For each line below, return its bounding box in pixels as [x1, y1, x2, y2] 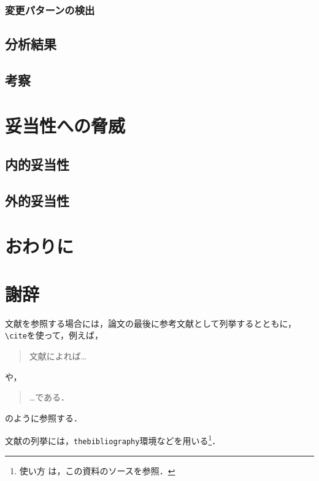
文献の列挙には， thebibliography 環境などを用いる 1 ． [5, 432, 221, 447]
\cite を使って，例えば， [5, 329, 104, 342]
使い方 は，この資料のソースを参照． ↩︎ [19, 464, 175, 477]
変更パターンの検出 [5, 2, 95, 17]
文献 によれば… [29, 350, 87, 362]
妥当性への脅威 [5, 112, 126, 138]
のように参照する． [5, 411, 82, 424]
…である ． [29, 391, 70, 404]
